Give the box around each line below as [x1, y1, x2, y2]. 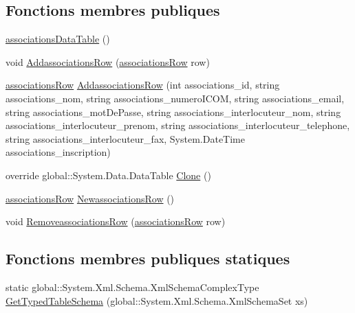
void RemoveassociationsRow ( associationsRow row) [6, 214, 226, 229]
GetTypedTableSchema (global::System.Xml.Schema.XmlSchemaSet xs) [6, 293, 308, 308]
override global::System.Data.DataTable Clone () [6, 167, 211, 182]
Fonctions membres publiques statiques [6, 248, 290, 269]
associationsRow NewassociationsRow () [6, 191, 175, 205]
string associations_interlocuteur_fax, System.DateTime [6, 131, 245, 146]
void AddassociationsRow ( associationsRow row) [6, 54, 210, 69]
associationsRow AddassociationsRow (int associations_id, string [6, 78, 280, 92]
